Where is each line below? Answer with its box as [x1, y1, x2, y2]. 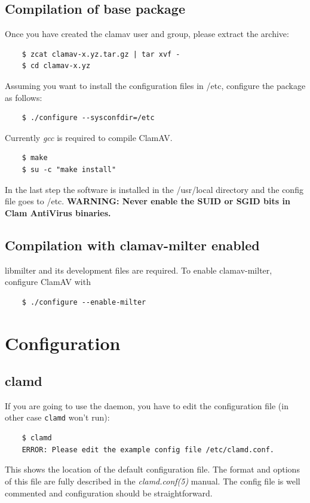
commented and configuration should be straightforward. [5, 486, 213, 499]
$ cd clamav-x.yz [22, 62, 91, 70]
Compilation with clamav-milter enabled [5, 235, 260, 254]
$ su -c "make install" [22, 165, 116, 174]
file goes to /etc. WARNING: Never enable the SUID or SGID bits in [5, 195, 290, 207]
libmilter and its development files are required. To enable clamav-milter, [5, 263, 272, 276]
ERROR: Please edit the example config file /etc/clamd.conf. [22, 445, 275, 454]
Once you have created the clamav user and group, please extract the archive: [5, 27, 289, 40]
